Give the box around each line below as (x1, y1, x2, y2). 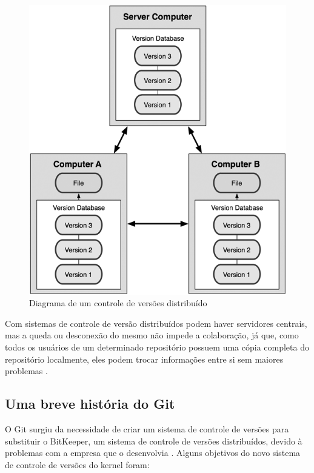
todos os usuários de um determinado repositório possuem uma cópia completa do (5, 341, 309, 354)
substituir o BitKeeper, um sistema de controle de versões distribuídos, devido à (5, 434, 302, 447)
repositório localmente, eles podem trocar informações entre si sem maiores (5, 352, 284, 365)
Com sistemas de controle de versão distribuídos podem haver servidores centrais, (5, 317, 307, 329)
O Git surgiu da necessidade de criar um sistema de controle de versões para (5, 423, 289, 435)
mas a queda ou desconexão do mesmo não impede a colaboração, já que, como (5, 329, 299, 341)
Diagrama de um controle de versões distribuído (29, 297, 207, 309)
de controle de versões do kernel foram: (5, 458, 150, 471)
